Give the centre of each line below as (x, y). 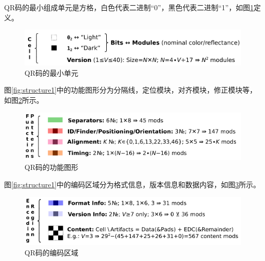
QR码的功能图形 (52, 167)
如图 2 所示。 (24, 100)
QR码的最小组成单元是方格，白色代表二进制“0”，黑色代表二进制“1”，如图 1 (129, 7)
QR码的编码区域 (52, 253)
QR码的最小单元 (52, 72)
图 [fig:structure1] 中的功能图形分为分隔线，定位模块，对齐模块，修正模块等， (130, 90)
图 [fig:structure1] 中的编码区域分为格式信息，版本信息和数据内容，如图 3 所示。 (132, 184)
